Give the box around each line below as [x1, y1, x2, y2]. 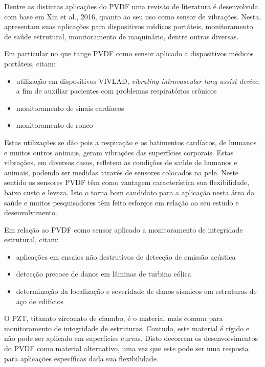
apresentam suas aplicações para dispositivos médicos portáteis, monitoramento [4, 21, 253, 32]
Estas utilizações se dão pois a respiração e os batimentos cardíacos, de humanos [4, 136, 257, 147]
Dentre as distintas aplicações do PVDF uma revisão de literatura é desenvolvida [4, 1, 258, 11]
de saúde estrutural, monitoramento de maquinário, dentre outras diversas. [4, 31, 239, 41]
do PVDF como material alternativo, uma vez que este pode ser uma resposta [4, 343, 249, 354]
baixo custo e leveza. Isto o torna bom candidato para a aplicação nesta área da [4, 187, 255, 197]
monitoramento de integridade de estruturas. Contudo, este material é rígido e [4, 323, 250, 333]
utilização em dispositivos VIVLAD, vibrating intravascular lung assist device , [16, 75, 260, 86]
